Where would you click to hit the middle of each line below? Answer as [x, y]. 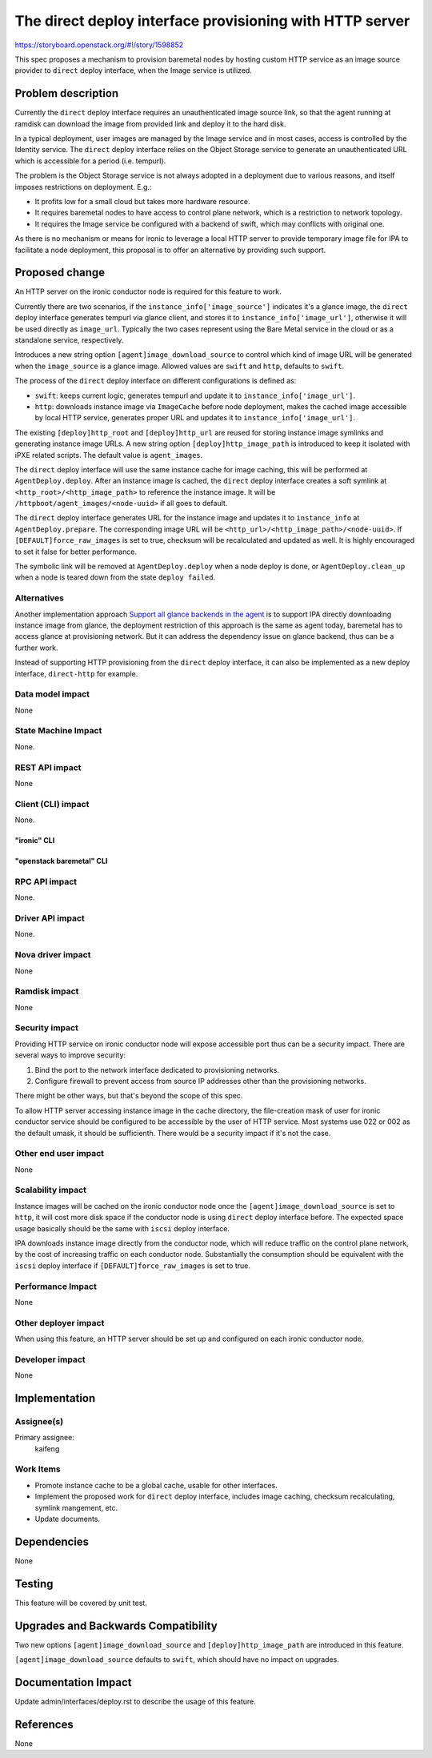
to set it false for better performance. [76, 552]
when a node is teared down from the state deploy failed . [115, 577]
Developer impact [50, 1359]
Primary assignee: [45, 1438]
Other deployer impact [60, 1323]
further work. [36, 648]
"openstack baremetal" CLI [61, 861]
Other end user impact [59, 1154]
